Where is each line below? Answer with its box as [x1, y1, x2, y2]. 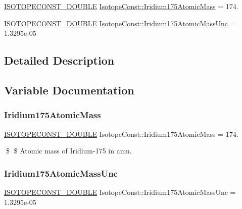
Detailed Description [4, 53, 115, 68]
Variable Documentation [4, 82, 134, 97]
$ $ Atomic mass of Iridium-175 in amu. [6, 145, 132, 156]
